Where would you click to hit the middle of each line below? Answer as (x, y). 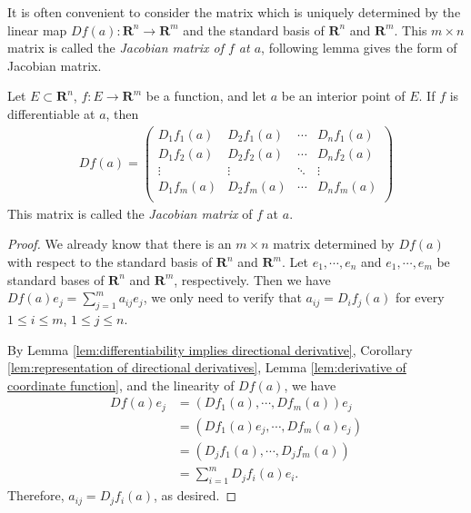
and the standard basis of (254, 30)
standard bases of (56, 279)
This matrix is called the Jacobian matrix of (130, 213)
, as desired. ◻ (195, 495)
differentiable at (51, 113)
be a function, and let (206, 96)
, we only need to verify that (222, 297)
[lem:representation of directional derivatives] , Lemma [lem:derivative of (207, 367)
